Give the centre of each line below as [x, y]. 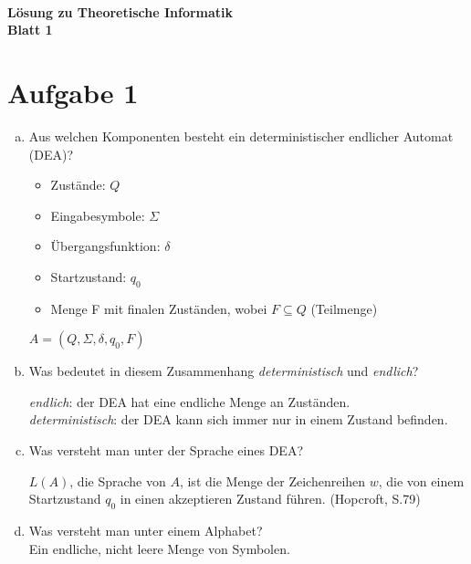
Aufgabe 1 [73, 92]
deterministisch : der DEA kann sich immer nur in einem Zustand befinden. [238, 419]
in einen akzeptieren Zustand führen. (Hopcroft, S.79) [270, 499]
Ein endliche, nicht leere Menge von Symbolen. [159, 548]
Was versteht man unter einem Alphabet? [146, 531]
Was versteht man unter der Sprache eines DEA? [166, 450]
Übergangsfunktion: [105, 246]
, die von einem [421, 480]
